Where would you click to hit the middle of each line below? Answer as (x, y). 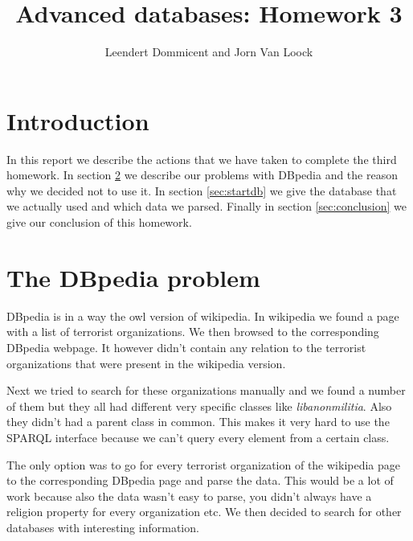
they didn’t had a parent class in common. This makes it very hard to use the (198, 422)
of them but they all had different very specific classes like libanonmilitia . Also (199, 406)
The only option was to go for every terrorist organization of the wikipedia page (204, 464)
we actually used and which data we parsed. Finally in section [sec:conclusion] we (207, 206)
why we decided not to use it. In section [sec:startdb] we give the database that (202, 190)
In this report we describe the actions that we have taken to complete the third (202, 159)
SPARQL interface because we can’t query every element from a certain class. (198, 437)
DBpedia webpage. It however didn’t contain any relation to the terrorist (186, 347)
